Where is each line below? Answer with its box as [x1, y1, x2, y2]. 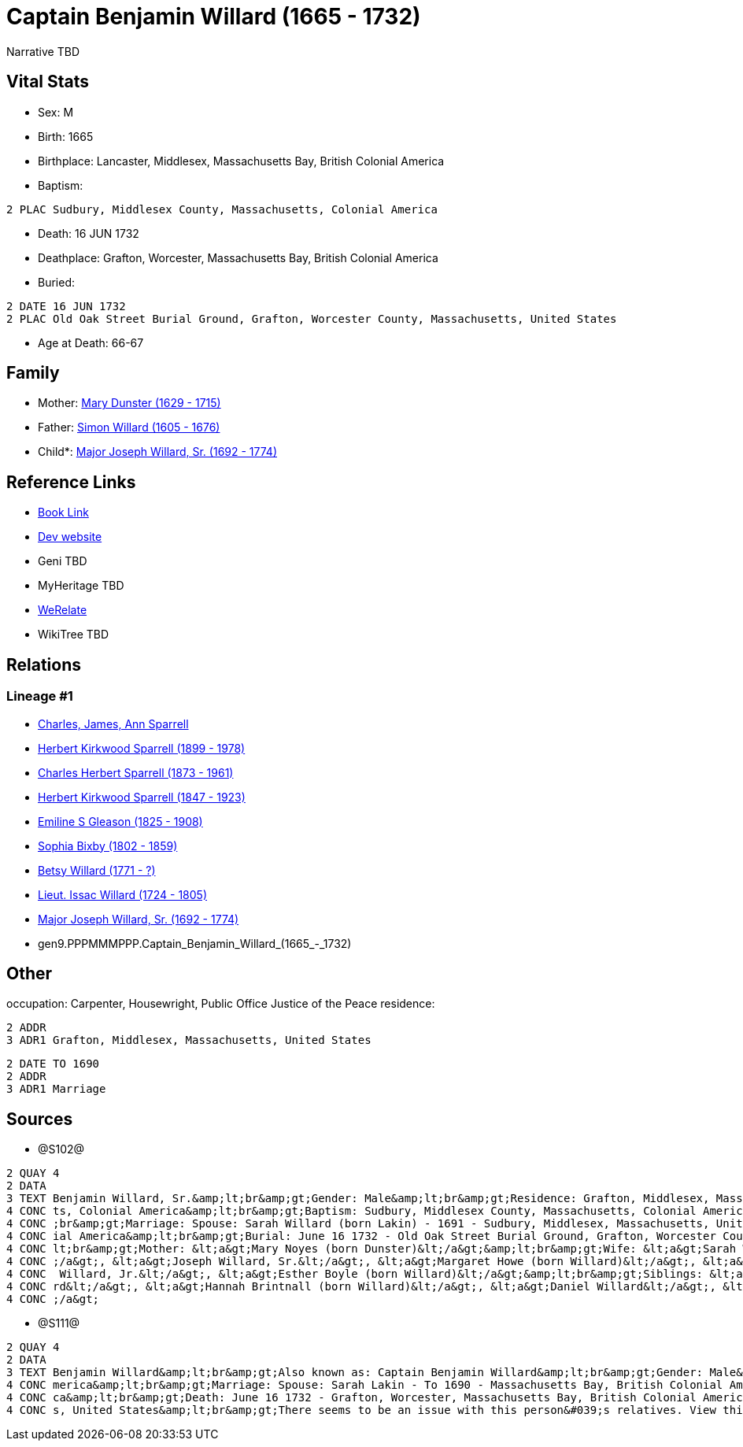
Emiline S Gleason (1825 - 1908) [38, 814, 203, 828]
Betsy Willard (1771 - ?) [38, 863, 156, 877]
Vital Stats [6, 72, 90, 92]
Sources [6, 1108, 73, 1129]
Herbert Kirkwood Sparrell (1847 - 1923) [38, 790, 246, 804]
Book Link [38, 505, 89, 520]
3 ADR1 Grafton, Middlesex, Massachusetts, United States [6, 1034, 371, 1047]
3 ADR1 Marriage [6, 1082, 106, 1096]
